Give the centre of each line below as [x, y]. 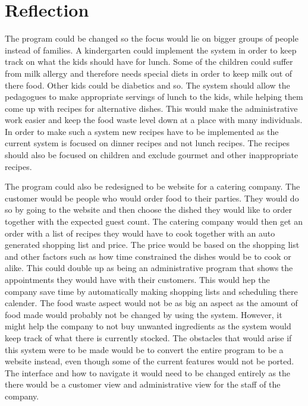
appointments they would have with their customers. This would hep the [137, 279]
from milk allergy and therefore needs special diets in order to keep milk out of [149, 73]
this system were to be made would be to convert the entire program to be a [144, 349]
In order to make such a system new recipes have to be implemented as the [142, 131]
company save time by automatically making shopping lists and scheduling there [151, 291]
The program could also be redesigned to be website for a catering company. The [153, 186]
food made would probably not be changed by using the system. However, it [144, 314]
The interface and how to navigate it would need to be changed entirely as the [148, 372]
